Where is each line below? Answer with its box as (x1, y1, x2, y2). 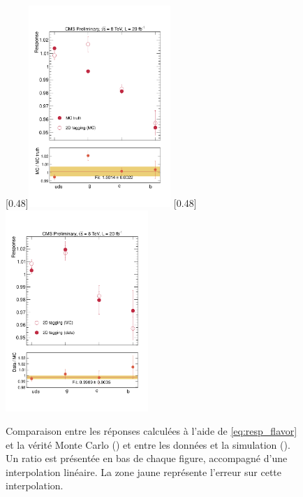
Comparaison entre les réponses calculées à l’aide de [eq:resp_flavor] (6, 424, 297, 438)
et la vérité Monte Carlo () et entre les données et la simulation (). (6, 437, 290, 452)
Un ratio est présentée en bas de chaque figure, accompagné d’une (6, 451, 288, 466)
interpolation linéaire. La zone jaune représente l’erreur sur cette (6, 464, 281, 479)
